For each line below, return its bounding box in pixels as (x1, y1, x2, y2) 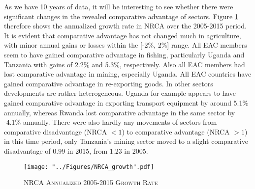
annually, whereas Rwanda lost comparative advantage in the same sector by (4, 107, 235, 117)
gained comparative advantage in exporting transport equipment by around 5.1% (4, 97, 249, 108)
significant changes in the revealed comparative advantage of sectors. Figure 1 (4, 11, 238, 21)
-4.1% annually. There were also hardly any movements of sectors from (4, 117, 217, 127)
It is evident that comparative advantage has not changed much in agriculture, (4, 30, 241, 40)
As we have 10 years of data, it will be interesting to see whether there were (4, 1, 233, 11)
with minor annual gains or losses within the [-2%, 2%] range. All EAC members (4, 40, 247, 50)
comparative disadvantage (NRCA (4, 126, 107, 136)
